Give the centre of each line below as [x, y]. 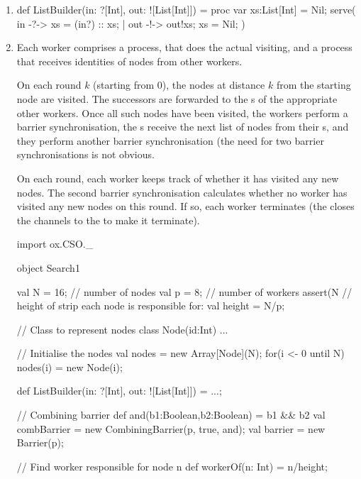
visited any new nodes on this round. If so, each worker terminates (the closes [185, 206]
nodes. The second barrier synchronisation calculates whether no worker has [182, 192]
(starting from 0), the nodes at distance [179, 85]
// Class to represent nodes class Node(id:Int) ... [122, 329]
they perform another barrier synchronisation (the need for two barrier [170, 140]
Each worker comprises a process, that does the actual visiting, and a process [184, 47]
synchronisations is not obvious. [85, 154]
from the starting [313, 85]
